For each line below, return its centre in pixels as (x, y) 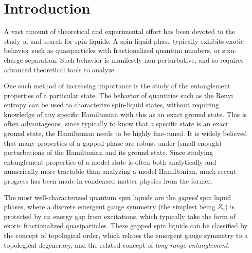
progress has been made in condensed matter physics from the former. (108, 181)
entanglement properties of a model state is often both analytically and (110, 161)
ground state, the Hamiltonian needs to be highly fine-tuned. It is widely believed (126, 133)
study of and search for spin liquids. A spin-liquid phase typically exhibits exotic (124, 41)
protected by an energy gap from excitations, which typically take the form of (120, 216)
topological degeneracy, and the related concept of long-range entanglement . (117, 245)
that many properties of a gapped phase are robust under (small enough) (113, 143)
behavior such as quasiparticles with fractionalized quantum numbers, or (112, 50)
